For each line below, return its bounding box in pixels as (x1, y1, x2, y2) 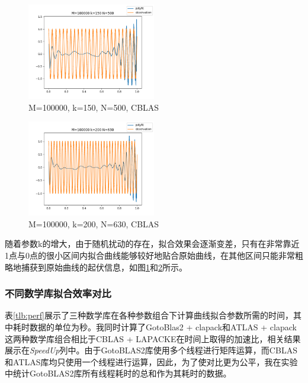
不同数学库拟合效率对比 (5, 286, 111, 301)
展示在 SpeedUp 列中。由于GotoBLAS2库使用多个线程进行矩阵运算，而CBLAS (5, 344, 297, 356)
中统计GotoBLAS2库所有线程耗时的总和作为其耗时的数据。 (5, 367, 232, 379)
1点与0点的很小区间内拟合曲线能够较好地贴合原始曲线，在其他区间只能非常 (5, 249, 295, 261)
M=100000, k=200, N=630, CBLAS (28, 217, 159, 230)
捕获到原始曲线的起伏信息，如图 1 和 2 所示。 (21, 260, 187, 273)
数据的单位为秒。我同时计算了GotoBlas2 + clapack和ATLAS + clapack (29, 320, 297, 333)
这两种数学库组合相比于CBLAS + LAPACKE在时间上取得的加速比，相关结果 (5, 332, 301, 345)
